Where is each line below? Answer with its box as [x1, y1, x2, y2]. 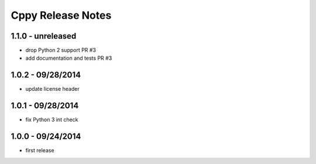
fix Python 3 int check [25, 116, 78, 123]
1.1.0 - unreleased [11, 31, 77, 41]
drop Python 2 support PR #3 [25, 47, 97, 54]
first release [25, 147, 55, 154]
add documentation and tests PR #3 [25, 54, 112, 61]
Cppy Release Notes [11, 9, 112, 22]
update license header [25, 86, 80, 93]
